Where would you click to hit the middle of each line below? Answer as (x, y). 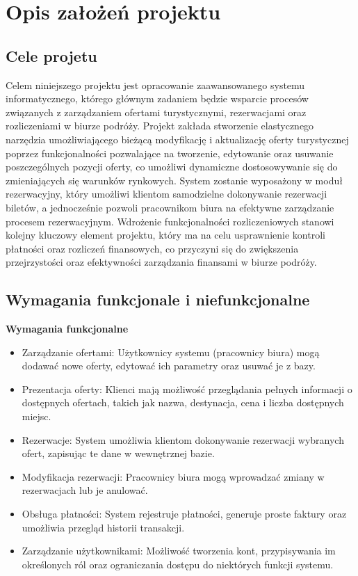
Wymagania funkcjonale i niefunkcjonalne (158, 299)
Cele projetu (51, 55)
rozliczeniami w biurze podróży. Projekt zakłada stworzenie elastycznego (160, 126)
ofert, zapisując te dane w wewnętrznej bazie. (118, 453)
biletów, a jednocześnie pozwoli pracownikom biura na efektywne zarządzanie (170, 207)
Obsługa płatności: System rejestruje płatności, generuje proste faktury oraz (184, 514)
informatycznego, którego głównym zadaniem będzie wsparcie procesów (157, 98)
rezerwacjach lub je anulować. (85, 490)
